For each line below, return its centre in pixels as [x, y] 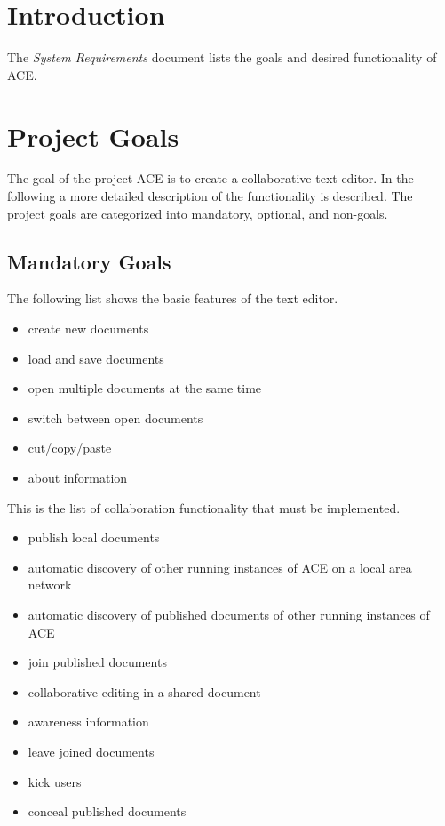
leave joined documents [91, 751]
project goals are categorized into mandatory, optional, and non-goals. [198, 213]
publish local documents [94, 537]
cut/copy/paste [70, 448]
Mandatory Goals [89, 261]
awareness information [88, 722]
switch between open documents [115, 417]
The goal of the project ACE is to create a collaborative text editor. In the [211, 178]
